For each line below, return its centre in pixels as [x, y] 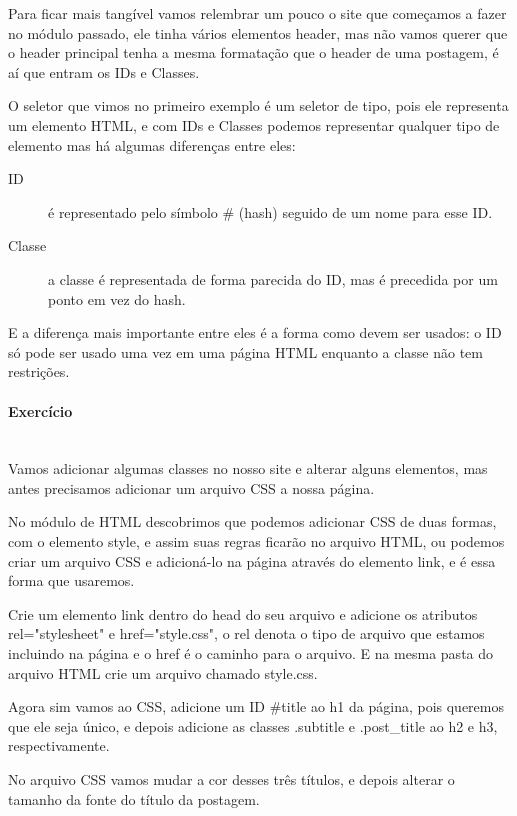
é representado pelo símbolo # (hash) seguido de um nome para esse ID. [270, 211]
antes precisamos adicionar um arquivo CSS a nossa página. [191, 487]
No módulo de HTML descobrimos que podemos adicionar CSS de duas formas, [252, 521]
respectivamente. [59, 745]
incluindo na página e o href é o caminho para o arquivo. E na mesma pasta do [251, 653]
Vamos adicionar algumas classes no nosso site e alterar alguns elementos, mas [248, 468]
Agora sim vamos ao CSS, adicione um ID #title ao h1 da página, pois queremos [256, 706]
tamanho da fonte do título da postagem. [134, 798]
